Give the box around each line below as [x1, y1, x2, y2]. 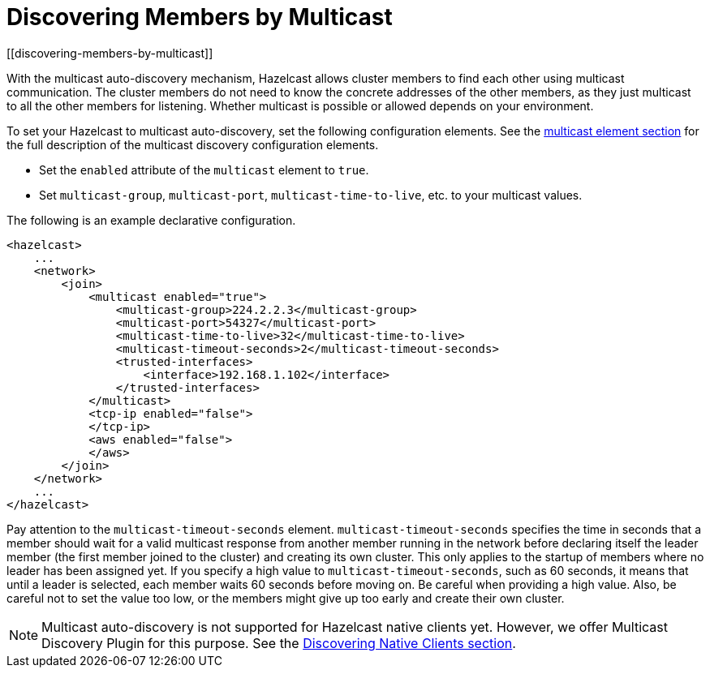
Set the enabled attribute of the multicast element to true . [39, 162, 369, 177]
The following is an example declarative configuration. [6, 213, 296, 227]
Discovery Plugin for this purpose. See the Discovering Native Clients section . [41, 634, 516, 651]
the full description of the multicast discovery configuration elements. [6, 137, 379, 152]
